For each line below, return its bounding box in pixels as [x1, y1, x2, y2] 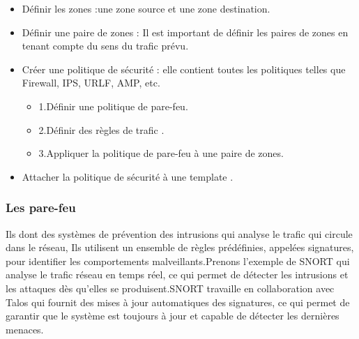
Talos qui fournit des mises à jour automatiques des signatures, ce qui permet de [6, 294, 350, 309]
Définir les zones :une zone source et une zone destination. [22, 1, 270, 15]
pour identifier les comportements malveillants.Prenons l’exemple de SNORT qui [6, 253, 350, 268]
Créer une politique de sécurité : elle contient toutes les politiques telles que [22, 61, 346, 76]
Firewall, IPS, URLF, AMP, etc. [22, 75, 160, 90]
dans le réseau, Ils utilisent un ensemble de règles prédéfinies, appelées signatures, [6, 240, 354, 255]
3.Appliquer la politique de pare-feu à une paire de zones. [38, 146, 284, 160]
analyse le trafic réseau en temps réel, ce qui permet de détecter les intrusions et [6, 267, 349, 282]
